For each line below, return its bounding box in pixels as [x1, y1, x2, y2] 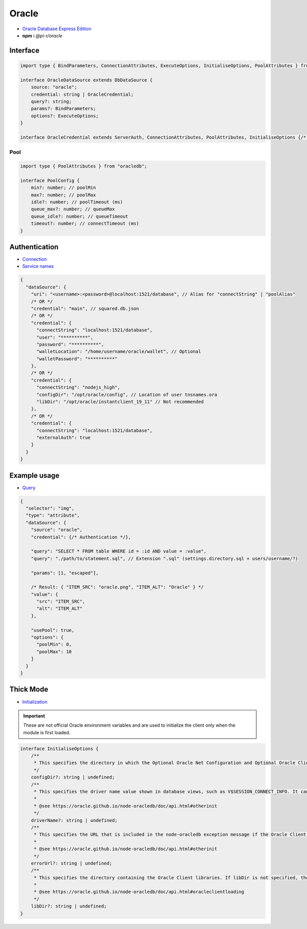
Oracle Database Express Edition [22, 26, 92, 32]
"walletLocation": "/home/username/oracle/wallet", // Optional [36, 349, 202, 354]
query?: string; [31, 98, 72, 104]
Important [23, 712, 46, 719]
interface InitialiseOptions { [20, 746, 99, 751]
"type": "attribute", [26, 513, 80, 518]
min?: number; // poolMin [31, 185, 96, 191]
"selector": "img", [26, 505, 75, 512]
